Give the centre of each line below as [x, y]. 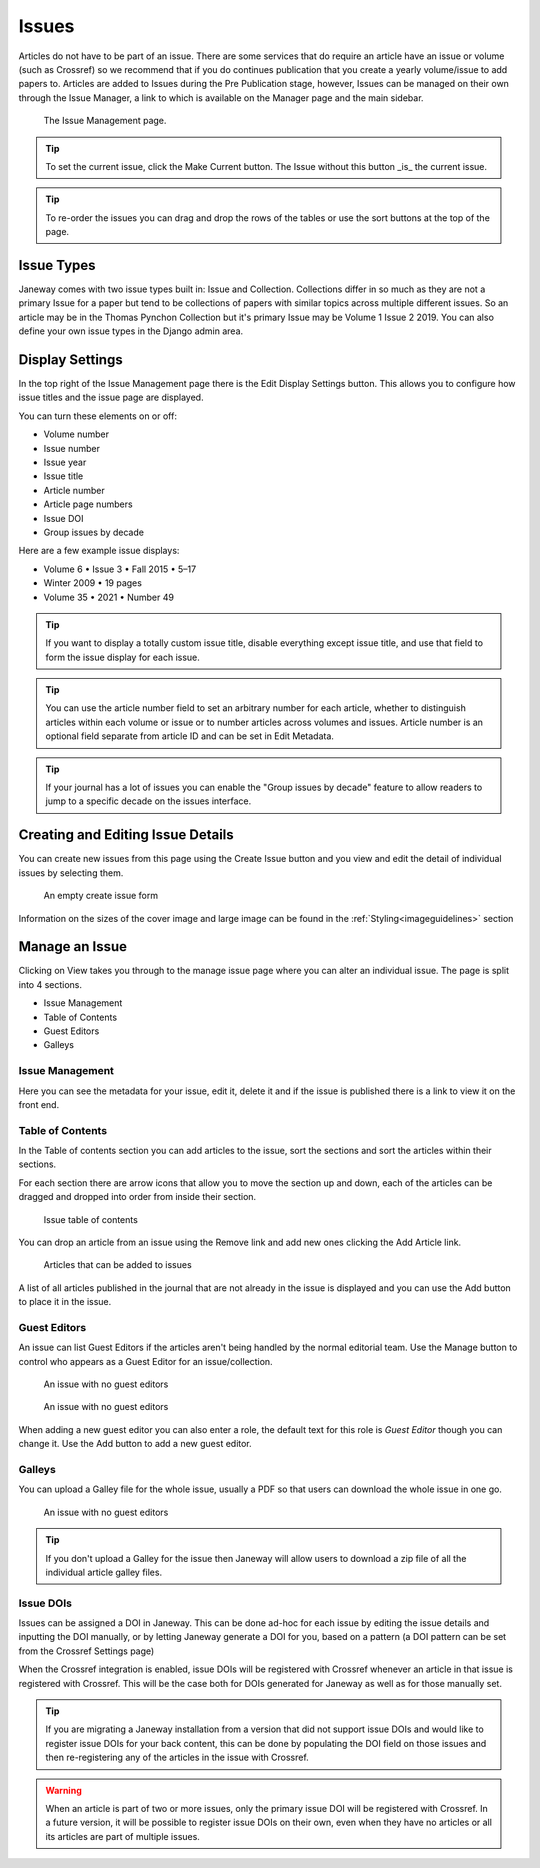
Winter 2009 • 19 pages [92, 583]
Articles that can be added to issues [117, 1265]
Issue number [71, 448]
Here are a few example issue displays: [99, 551]
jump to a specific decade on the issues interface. [148, 801]
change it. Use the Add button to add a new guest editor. [135, 1444]
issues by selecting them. [71, 872]
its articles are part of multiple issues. [122, 1836]
